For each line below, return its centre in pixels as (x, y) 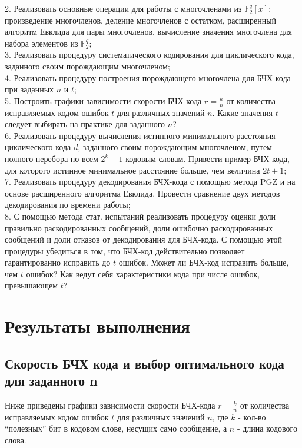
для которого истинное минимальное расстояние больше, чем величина (132, 170)
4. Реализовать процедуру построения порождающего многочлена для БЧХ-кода (148, 77)
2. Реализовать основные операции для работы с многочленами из (123, 8)
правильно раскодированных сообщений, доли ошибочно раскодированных (139, 228)
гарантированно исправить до (58, 262)
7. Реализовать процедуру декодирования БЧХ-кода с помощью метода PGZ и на (150, 182)
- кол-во (252, 417)
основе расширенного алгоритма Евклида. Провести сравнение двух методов (142, 193)
